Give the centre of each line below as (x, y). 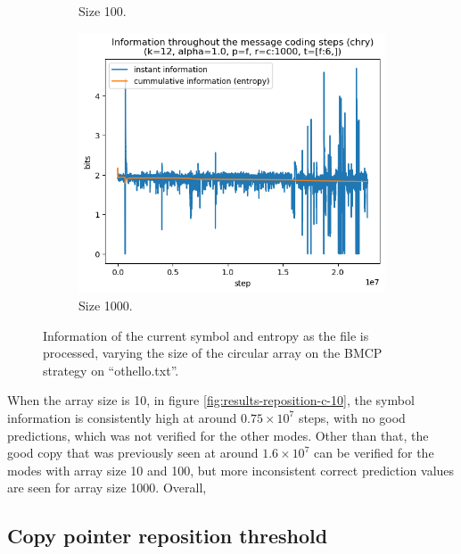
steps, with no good (352, 417)
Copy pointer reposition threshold (168, 536)
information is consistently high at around (122, 417)
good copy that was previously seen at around (133, 453)
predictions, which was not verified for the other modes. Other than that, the (218, 435)
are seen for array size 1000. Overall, (107, 488)
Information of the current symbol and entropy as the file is (206, 335)
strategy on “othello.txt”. (111, 370)
